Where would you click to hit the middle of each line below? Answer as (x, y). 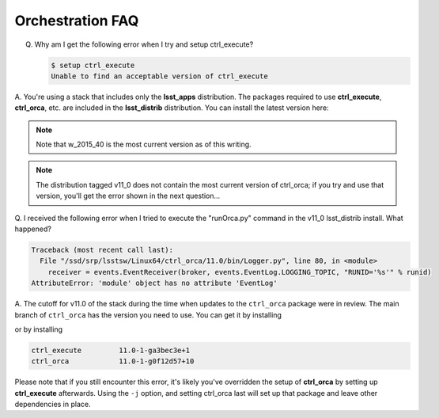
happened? (33, 229)
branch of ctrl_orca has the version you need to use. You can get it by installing (148, 315)
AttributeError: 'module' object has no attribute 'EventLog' (154, 283)
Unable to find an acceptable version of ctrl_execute (159, 76)
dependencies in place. (53, 405)
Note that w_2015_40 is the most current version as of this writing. (144, 144)
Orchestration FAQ (77, 21)
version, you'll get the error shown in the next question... (128, 196)
